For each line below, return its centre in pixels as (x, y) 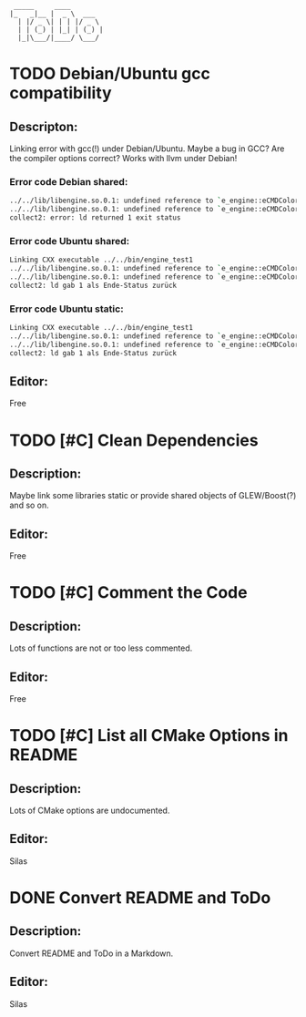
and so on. (30, 505)
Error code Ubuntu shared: (70, 241)
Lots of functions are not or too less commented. (101, 648)
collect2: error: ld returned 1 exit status (95, 218)
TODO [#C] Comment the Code (128, 593)
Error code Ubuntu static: (67, 309)
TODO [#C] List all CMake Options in (149, 736)
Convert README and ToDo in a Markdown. (92, 953)
